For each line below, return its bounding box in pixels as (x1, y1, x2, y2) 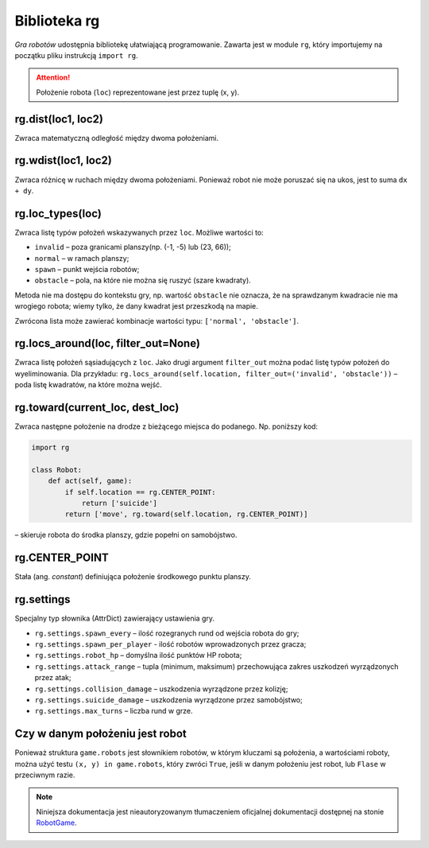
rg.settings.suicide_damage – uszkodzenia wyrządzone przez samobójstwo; (34, 695, 303, 705)
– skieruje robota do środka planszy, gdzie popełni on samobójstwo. (14, 530, 238, 540)
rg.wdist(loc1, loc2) (14, 154, 113, 167)
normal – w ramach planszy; (34, 253, 129, 263)
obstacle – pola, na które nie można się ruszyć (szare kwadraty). (34, 275, 252, 286)
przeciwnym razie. (14, 770, 75, 780)
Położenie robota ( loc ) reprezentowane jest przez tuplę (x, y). (36, 88, 240, 97)
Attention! (36, 72, 71, 83)
